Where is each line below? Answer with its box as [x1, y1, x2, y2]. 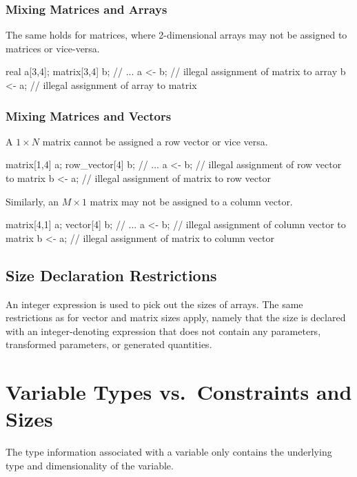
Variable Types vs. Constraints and [6, 378, 352, 406]
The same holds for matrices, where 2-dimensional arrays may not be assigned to [6, 28, 347, 42]
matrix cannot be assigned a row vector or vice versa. [42, 134, 268, 148]
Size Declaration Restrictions [6, 264, 217, 285]
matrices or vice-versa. [6, 41, 100, 55]
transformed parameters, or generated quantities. [6, 337, 212, 352]
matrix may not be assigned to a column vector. [90, 194, 293, 208]
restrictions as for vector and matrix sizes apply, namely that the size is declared [6, 310, 346, 325]
